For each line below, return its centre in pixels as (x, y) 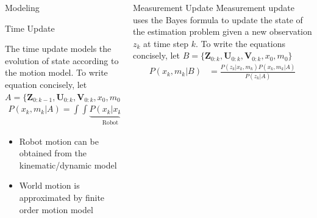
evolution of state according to (62, 60)
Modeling (22, 7)
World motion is (49, 185)
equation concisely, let (46, 84)
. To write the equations (240, 43)
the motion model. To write (56, 72)
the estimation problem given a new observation (222, 31)
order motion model (56, 209)
